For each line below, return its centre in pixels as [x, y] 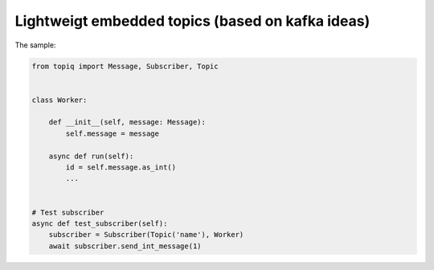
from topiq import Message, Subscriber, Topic [125, 66]
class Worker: [59, 100]
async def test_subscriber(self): [100, 224]
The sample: [35, 45]
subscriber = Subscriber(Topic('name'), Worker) [146, 235]
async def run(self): [91, 156]
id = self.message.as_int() [121, 168]
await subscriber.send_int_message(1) [125, 246]
